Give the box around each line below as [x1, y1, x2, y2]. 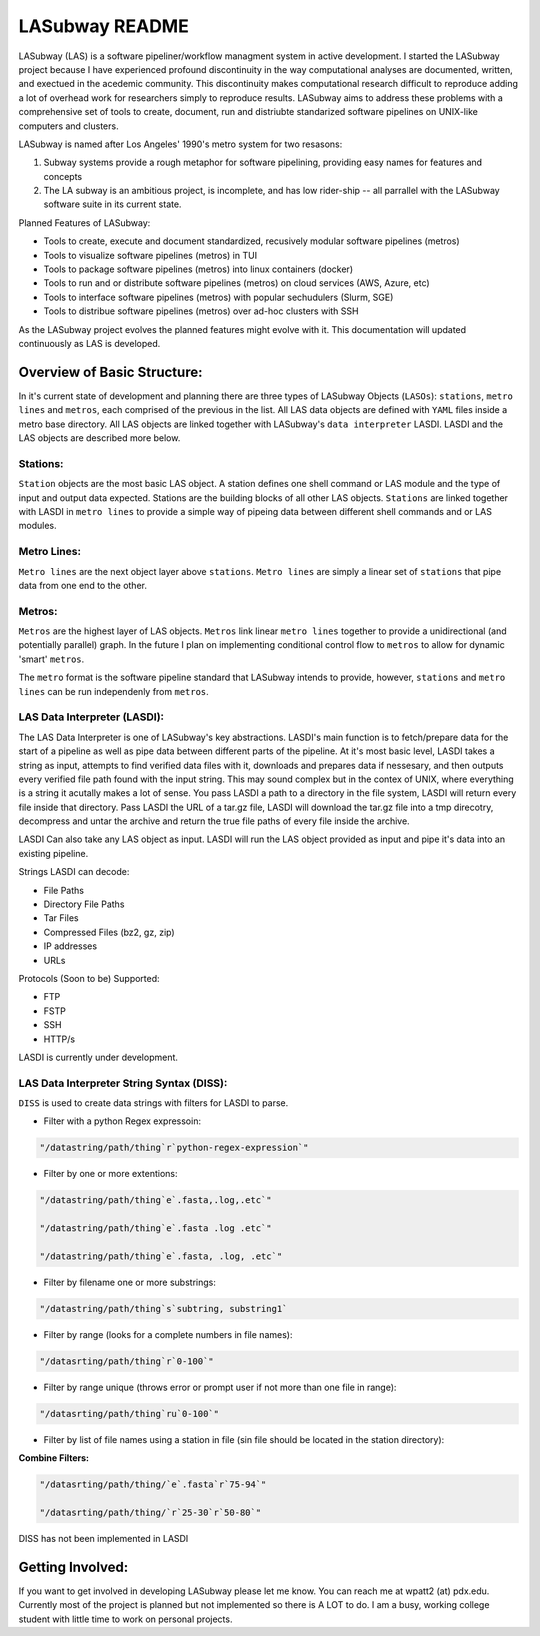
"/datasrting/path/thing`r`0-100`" [39, 1355, 214, 1367]
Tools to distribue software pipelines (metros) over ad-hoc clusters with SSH [43, 305, 359, 317]
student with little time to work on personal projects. [18, 1613, 233, 1625]
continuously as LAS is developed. [18, 337, 161, 349]
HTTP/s [43, 1033, 75, 1045]
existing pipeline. [18, 847, 89, 859]
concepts [43, 170, 83, 182]
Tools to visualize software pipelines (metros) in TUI [43, 249, 258, 261]
